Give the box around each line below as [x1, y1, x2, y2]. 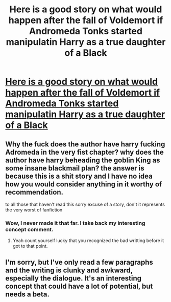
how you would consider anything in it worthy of [5, 180, 162, 188]
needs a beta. [5, 290, 50, 298]
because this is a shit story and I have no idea [5, 171, 153, 180]
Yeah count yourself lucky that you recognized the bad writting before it [12, 238, 164, 244]
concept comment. [5, 226, 54, 233]
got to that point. [12, 243, 48, 249]
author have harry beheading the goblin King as [5, 156, 160, 164]
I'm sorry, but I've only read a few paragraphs [5, 257, 153, 267]
